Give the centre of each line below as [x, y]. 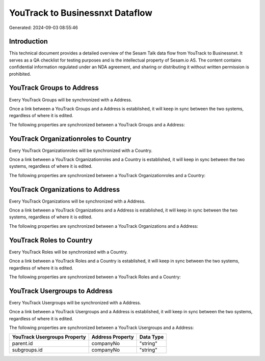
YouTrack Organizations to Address [65, 189]
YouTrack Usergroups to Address [61, 291]
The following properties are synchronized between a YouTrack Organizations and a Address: [104, 226]
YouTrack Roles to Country [51, 240]
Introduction [28, 42]
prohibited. [20, 74]
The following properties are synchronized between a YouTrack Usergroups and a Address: [101, 328]
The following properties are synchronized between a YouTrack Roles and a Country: [95, 277]
